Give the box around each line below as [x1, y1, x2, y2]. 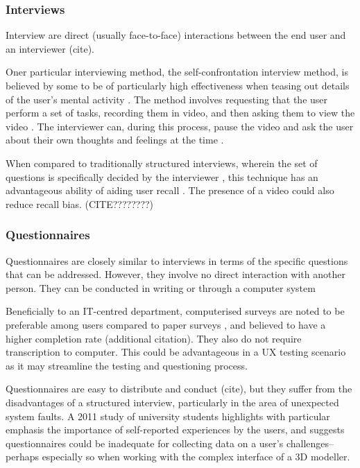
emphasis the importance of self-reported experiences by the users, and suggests [6, 422, 345, 437]
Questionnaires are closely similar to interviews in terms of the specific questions [6, 253, 348, 268]
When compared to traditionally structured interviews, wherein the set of [6, 155, 318, 170]
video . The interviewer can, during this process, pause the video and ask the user [6, 119, 354, 133]
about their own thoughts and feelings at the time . [6, 132, 224, 147]
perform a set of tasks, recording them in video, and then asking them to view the [6, 105, 355, 120]
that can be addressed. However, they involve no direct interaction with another [6, 267, 345, 281]
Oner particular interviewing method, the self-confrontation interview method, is [6, 64, 348, 79]
